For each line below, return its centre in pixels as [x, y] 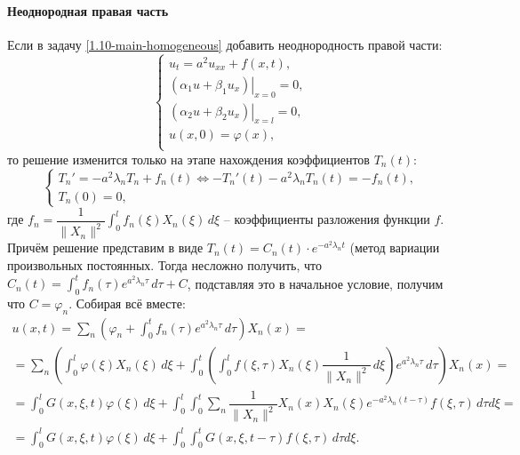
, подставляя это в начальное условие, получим [315, 283]
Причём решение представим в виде [105, 247]
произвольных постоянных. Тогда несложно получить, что [165, 264]
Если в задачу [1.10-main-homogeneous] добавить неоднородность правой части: [225, 44]
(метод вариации [395, 247]
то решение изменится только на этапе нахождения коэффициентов [188, 159]
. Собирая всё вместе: [127, 303]
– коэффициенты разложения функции [327, 219]
